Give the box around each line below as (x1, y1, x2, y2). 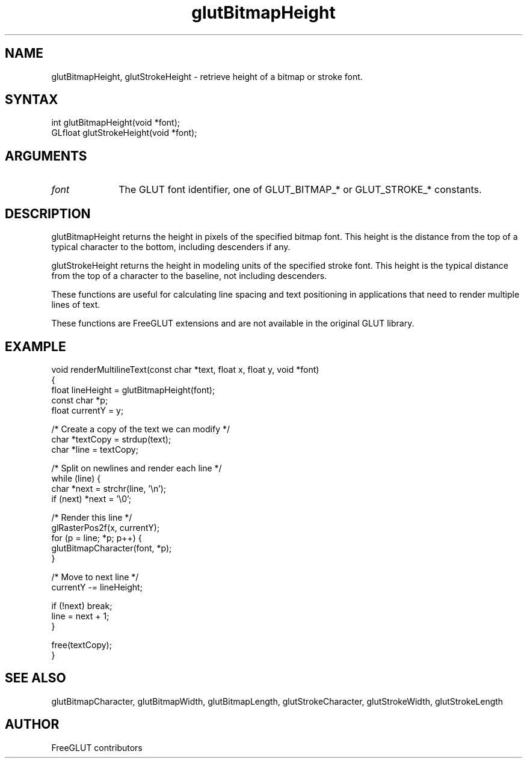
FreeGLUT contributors (51, 742, 143, 753)
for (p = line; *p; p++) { (51, 532, 142, 543)
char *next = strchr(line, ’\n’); (51, 483, 167, 494)
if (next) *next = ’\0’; (51, 493, 132, 504)
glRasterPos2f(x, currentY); (51, 522, 160, 533)
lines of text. (51, 299, 100, 310)
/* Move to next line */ (51, 571, 139, 582)
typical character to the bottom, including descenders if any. (51, 242, 291, 253)
